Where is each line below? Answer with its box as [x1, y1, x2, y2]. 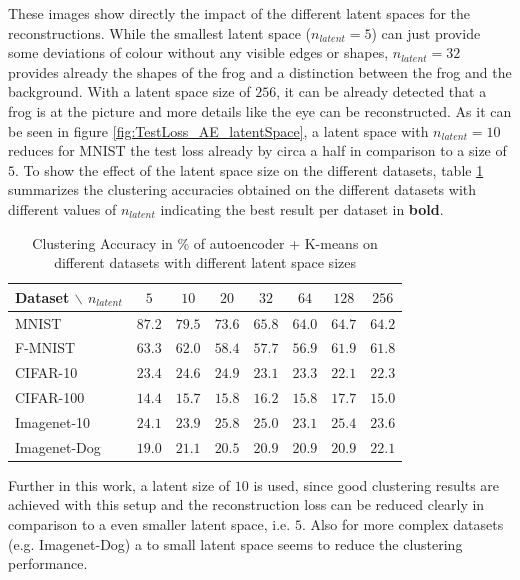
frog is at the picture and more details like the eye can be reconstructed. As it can [8, 100, 512, 121]
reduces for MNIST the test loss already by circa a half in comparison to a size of [8, 140, 507, 161]
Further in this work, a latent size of [8, 474, 231, 495]
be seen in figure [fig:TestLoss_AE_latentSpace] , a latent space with [8, 120, 429, 141]
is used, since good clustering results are [253, 474, 500, 495]
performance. [8, 553, 88, 574]
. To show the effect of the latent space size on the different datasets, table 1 [15, 159, 484, 180]
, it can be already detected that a [276, 81, 487, 102]
